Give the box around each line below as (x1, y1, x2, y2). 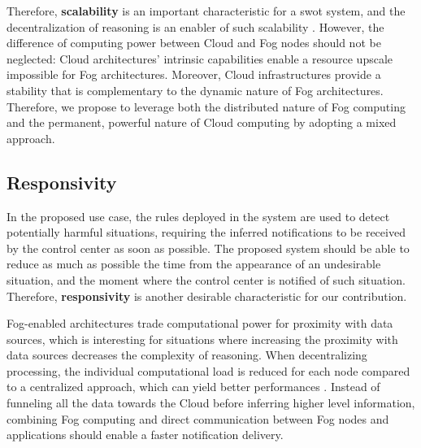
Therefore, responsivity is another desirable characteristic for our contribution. (7, 287, 407, 304)
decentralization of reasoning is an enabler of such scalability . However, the (7, 18, 384, 35)
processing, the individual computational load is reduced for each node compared (7, 362, 410, 379)
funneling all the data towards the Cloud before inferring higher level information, (7, 394, 415, 411)
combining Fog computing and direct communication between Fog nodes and (7, 410, 389, 427)
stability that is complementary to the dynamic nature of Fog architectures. (7, 81, 384, 98)
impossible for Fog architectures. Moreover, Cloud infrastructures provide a (7, 66, 381, 83)
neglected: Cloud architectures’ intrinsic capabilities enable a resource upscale (7, 50, 393, 67)
